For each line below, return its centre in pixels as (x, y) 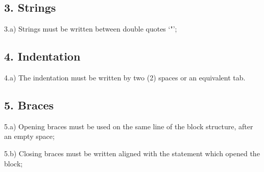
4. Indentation (42, 56)
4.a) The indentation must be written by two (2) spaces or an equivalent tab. (125, 77)
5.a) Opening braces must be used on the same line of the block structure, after (129, 126)
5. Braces (29, 105)
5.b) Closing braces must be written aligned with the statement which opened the (132, 153)
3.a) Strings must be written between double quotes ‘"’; (91, 29)
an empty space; (29, 136)
